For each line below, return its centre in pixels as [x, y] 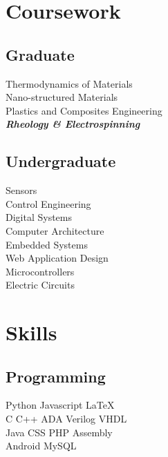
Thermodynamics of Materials [69, 83]
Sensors [21, 190]
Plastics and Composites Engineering [84, 110]
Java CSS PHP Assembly [59, 432]
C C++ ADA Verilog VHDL [66, 419]
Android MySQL [41, 446]
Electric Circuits [40, 285]
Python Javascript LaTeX [60, 405]
